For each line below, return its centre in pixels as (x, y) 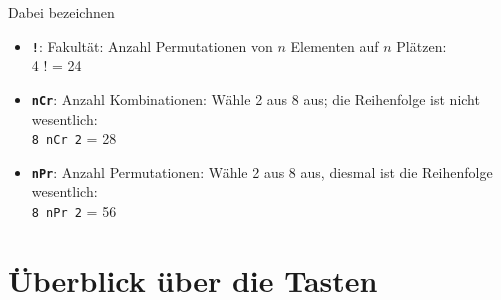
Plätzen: (421, 45)
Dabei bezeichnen (61, 12)
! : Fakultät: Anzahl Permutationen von (152, 45)
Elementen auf (334, 45)
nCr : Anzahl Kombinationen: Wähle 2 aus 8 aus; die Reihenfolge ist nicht (255, 98)
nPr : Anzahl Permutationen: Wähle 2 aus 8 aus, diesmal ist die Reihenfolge (262, 171)
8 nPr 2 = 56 (74, 211)
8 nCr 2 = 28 (74, 138)
